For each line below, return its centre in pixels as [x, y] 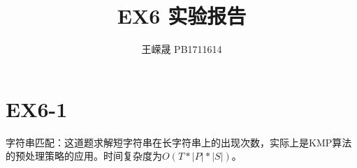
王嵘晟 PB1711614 [182, 49]
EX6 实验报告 [182, 16]
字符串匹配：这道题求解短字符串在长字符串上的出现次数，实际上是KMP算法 [179, 142]
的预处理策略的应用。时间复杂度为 [84, 156]
